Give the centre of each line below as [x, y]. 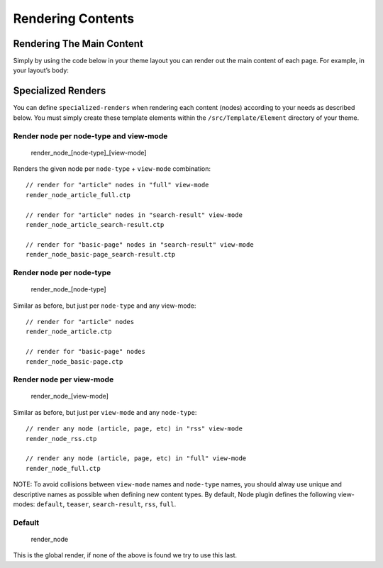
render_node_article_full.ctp [78, 195]
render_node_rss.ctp [61, 439]
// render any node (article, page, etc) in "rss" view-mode [134, 429]
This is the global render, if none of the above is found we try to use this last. [125, 555]
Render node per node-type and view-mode [90, 136]
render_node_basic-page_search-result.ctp [101, 255]
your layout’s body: [41, 70]
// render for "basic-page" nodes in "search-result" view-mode [140, 244]
